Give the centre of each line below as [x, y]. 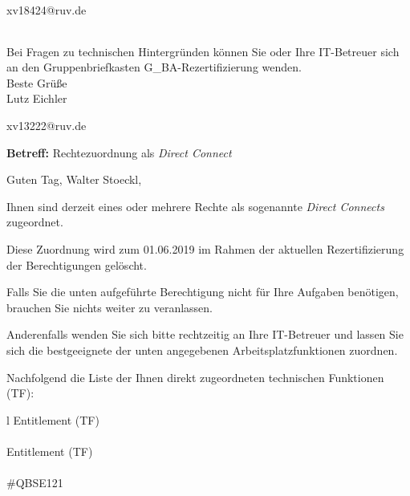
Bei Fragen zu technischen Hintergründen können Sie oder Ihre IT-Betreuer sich [203, 51]
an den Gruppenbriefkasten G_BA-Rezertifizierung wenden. [154, 67]
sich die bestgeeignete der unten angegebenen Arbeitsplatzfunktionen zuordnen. [202, 350]
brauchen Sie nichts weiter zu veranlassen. [110, 307]
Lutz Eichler [37, 98]
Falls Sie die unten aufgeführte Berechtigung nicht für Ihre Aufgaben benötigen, [203, 292]
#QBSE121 [35, 483]
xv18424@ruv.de [47, 10]
